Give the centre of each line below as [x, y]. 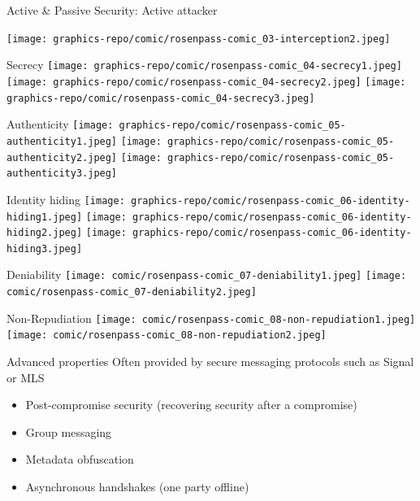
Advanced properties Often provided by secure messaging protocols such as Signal [210, 362]
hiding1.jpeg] [45, 217]
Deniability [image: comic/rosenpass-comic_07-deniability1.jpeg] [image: [207, 274]
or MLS [26, 377]
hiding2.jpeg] [45, 233]
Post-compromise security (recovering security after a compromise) [191, 405]
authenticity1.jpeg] [62, 141]
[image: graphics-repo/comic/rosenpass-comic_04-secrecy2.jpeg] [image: [206, 82]
